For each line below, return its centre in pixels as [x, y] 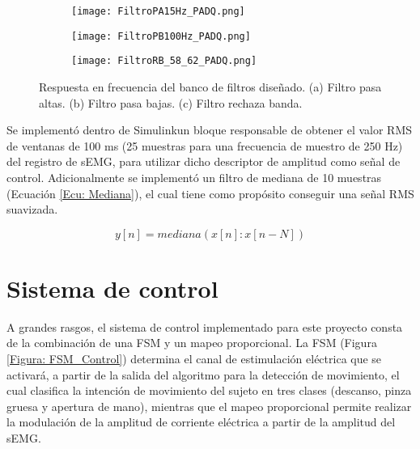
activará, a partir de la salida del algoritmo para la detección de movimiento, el [203, 374]
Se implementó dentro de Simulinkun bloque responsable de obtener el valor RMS [210, 130]
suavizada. [32, 209]
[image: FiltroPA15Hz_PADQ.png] [158, 11]
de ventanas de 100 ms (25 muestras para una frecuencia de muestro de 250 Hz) [205, 145]
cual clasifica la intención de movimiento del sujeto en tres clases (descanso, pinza [209, 390]
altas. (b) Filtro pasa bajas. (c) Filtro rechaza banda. [171, 102]
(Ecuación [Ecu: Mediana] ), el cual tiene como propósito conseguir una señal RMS [210, 193]
